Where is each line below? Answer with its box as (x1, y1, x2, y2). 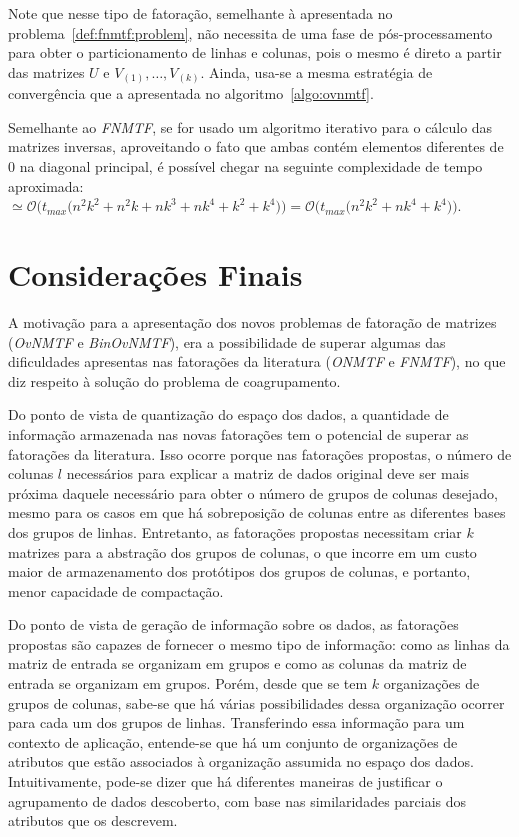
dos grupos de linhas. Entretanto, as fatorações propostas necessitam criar (8, 521, 462, 542)
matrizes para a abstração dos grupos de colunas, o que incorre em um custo (8, 541, 477, 562)
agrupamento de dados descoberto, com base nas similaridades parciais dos (8, 790, 467, 811)
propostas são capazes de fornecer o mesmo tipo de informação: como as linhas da (8, 633, 510, 654)
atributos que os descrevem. (8, 810, 178, 831)
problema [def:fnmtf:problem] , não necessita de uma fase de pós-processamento (8, 22, 493, 43)
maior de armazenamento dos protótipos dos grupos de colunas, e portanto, (8, 561, 471, 582)
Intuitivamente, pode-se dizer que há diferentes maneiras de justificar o (8, 771, 443, 792)
